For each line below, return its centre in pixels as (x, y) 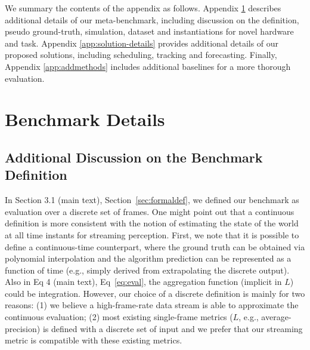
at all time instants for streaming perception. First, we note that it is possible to (152, 234)
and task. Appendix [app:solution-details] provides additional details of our (142, 43)
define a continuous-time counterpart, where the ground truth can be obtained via (155, 246)
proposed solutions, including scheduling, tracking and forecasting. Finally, (141, 55)
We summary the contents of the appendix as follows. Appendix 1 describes (143, 8)
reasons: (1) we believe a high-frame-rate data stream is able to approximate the (152, 305)
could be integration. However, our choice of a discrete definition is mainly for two (155, 293)
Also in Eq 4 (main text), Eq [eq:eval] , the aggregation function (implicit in (143, 282)
